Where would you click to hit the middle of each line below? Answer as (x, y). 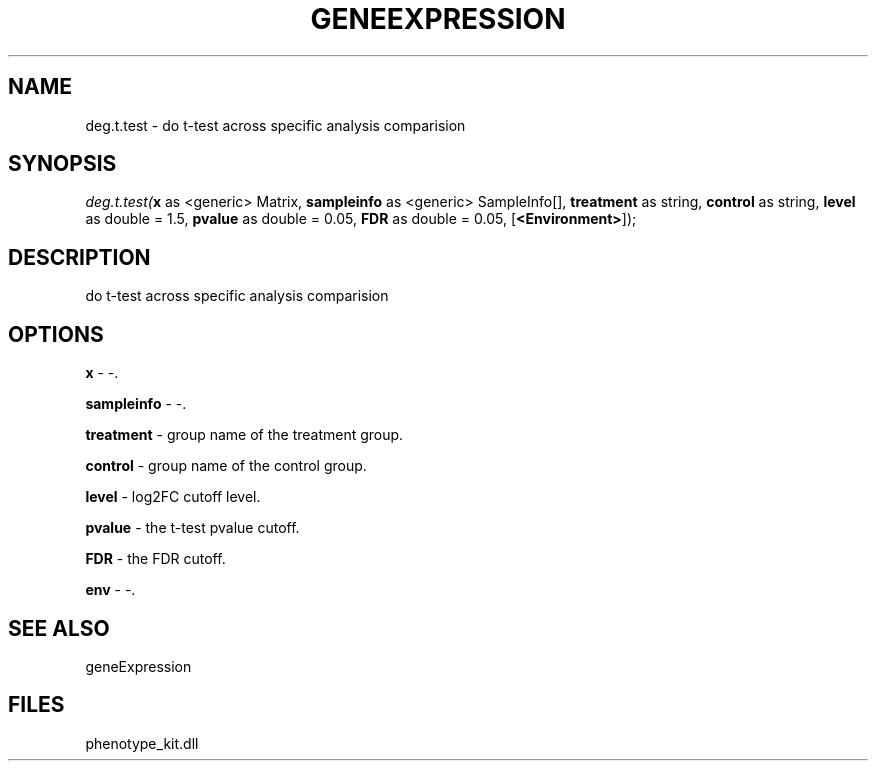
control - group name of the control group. (226, 466)
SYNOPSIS (62, 164)
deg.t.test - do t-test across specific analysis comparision (275, 125)
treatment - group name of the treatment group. (244, 435)
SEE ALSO (59, 628)
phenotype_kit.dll (142, 743)
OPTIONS (56, 334)
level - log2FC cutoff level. (173, 497)
